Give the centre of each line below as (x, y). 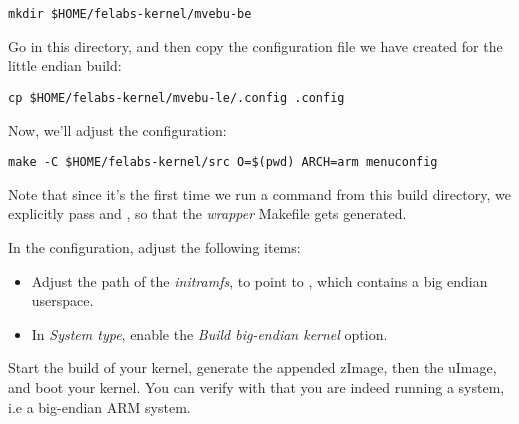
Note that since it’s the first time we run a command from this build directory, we (259, 193)
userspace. (62, 300)
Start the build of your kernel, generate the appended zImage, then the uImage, (252, 367)
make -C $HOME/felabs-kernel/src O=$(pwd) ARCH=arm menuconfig (223, 162)
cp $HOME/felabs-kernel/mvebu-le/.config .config (176, 97)
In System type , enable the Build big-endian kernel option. (209, 333)
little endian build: (65, 65)
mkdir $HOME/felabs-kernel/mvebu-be (130, 14)
